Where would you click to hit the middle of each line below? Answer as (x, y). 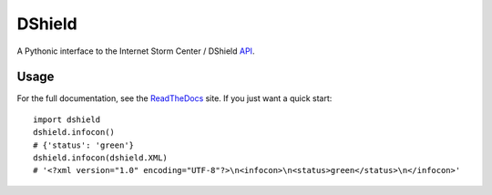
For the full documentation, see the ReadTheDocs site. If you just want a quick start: (174, 98)
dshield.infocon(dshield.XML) (101, 158)
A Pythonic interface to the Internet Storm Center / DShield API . (136, 51)
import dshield (67, 119)
